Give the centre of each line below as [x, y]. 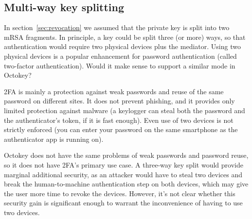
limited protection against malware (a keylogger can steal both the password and [125, 110]
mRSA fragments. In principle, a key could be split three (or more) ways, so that [125, 37]
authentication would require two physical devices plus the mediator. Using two [122, 46]
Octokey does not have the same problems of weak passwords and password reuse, [126, 155]
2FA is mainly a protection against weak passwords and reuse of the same [114, 91]
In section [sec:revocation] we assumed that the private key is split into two [117, 27]
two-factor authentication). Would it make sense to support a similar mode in [120, 65]
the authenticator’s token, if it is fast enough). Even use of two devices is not [119, 120]
